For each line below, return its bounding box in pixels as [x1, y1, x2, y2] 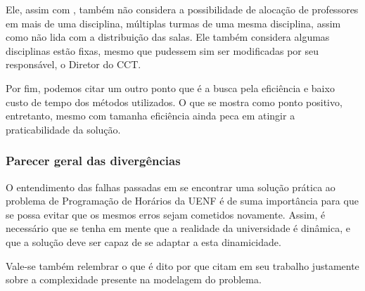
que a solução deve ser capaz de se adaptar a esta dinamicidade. [6, 234, 281, 249]
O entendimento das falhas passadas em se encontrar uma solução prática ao [6, 179, 335, 194]
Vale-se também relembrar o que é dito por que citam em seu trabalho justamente [6, 258, 359, 273]
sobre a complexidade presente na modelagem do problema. [6, 272, 262, 287]
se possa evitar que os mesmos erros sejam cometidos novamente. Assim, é [6, 207, 326, 221]
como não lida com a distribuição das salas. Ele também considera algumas [6, 30, 330, 44]
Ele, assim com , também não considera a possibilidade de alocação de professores [6, 2, 359, 16]
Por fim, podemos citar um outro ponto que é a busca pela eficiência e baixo [6, 80, 335, 95]
